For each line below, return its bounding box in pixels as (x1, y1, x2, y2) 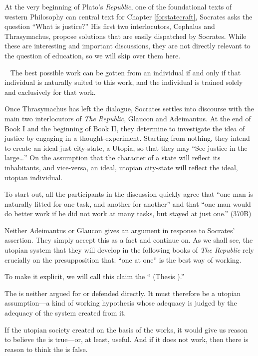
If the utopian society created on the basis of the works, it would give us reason (4, 324, 248, 335)
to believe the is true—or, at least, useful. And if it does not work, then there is (4, 334, 249, 345)
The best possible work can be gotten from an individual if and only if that (10, 67, 241, 77)
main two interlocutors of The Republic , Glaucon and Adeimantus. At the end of (4, 113, 251, 123)
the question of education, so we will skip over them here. (4, 50, 181, 60)
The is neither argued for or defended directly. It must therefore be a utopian (4, 288, 241, 298)
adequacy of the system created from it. (4, 308, 126, 318)
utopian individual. (4, 172, 63, 182)
